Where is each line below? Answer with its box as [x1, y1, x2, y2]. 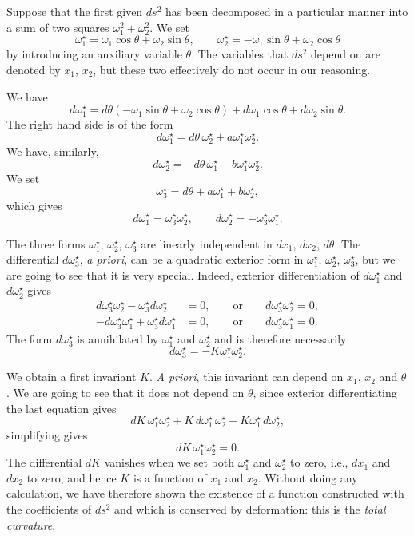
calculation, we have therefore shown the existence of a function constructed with [6, 485, 404, 502]
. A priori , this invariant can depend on [149, 368, 344, 385]
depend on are [311, 46, 380, 62]
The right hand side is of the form [6, 116, 173, 133]
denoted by [6, 62, 61, 78]
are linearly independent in [141, 235, 273, 252]
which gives [6, 197, 62, 213]
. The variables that [191, 46, 289, 62]
